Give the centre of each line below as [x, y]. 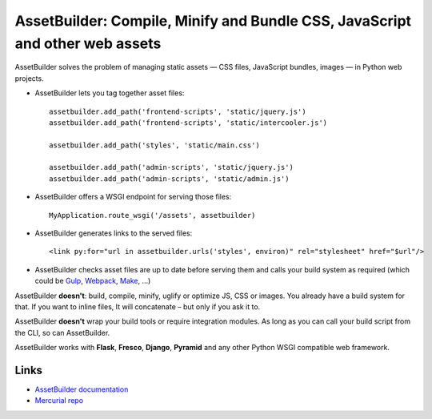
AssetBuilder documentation [82, 389]
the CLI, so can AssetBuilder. [62, 332]
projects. [29, 78]
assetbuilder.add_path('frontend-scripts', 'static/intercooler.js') [188, 123]
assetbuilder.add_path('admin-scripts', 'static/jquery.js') [171, 167]
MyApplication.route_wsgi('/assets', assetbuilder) [152, 215]
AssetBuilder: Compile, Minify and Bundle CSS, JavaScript [213, 21]
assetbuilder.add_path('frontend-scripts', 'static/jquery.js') [178, 111]
